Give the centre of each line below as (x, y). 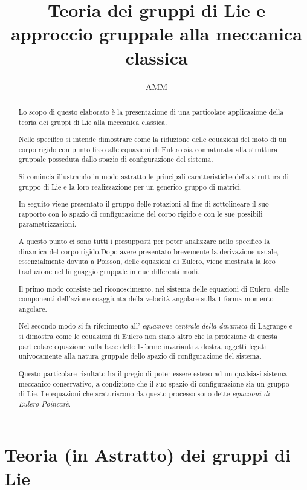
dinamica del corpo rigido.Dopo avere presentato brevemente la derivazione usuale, (148, 251)
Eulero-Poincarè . (45, 403)
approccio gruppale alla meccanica (157, 34)
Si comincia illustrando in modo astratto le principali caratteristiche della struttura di (153, 176)
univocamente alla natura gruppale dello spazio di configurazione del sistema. (140, 356)
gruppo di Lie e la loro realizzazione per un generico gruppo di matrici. (130, 186)
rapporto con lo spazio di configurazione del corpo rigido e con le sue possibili (141, 214)
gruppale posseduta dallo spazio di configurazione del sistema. (116, 159)
